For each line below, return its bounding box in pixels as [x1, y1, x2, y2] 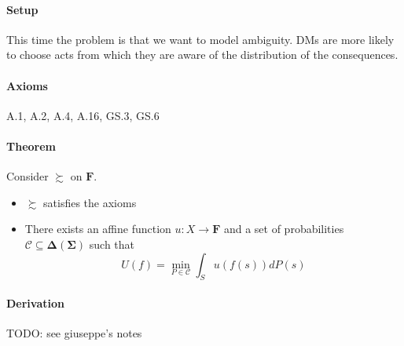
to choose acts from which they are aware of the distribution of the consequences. [6, 46, 398, 63]
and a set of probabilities [223, 220, 344, 237]
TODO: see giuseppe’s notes [6, 325, 142, 341]
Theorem [6, 137, 56, 154]
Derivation [6, 294, 64, 311]
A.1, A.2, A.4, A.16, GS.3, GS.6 [6, 107, 160, 123]
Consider [6, 168, 49, 184]
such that [89, 235, 135, 252]
